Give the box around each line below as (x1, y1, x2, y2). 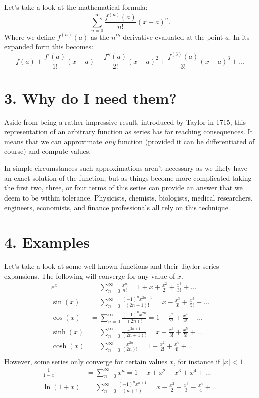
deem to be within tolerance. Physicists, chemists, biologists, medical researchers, (4, 192, 253, 203)
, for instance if (173, 356, 220, 367)
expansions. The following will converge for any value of (4, 270, 175, 281)
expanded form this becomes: (4, 41, 93, 52)
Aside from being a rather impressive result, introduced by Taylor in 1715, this (4, 116, 246, 127)
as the (91, 31, 109, 42)
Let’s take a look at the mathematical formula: (4, 2, 148, 12)
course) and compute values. (4, 146, 91, 156)
